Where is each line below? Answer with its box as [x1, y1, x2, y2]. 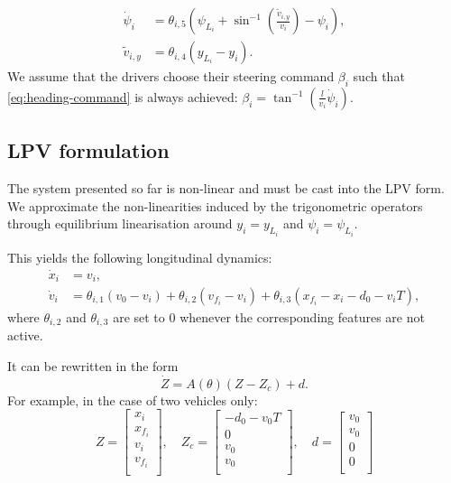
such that [353, 67, 405, 86]
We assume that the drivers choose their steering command [7, 67, 335, 86]
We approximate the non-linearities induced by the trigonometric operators [7, 196, 423, 215]
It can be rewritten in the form [7, 357, 179, 376]
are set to [113, 308, 165, 327]
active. [7, 326, 43, 345]
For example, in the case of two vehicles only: [7, 390, 258, 409]
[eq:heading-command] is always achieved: [7, 87, 238, 106]
